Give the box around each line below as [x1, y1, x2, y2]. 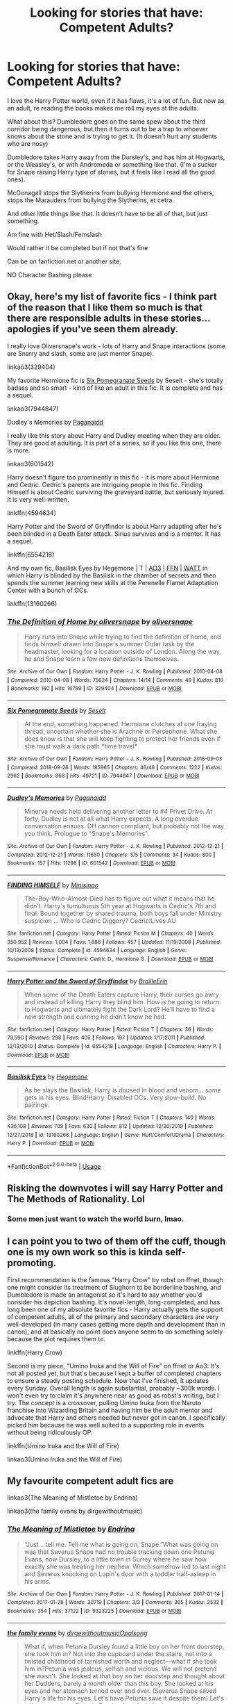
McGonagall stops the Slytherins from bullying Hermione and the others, [7, 188, 214, 197]
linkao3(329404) [7, 363, 55, 371]
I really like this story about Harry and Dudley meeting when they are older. [7, 431, 221, 439]
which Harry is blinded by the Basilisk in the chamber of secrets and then [7, 571, 216, 580]
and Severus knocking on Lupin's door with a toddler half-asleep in [24, 1569, 216, 1578]
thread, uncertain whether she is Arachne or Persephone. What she [24, 728, 218, 736]
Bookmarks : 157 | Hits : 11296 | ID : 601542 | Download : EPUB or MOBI [7, 860, 175, 867]
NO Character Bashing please [7, 270, 92, 279]
